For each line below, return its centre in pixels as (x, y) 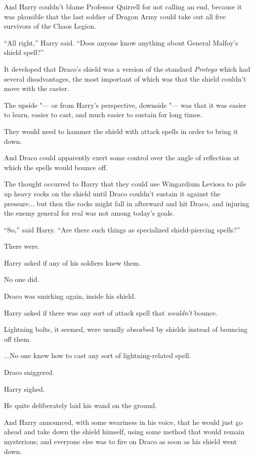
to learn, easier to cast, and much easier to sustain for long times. (103, 114)
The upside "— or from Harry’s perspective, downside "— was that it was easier (125, 105)
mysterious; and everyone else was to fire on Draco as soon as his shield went (121, 441)
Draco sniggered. (29, 372)
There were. (22, 246)
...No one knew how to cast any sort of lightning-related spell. (98, 355)
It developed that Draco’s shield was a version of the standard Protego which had (127, 69)
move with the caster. (37, 88)
